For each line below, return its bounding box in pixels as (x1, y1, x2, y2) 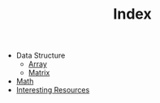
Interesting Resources (15, 85, 90, 95)
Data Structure (15, 50, 66, 61)
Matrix (28, 68, 50, 78)
